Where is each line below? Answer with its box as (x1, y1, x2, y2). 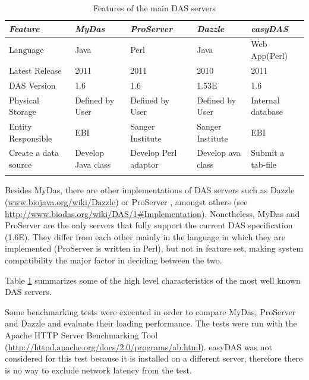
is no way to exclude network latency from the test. (5, 363, 192, 376)
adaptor (130, 158, 159, 171)
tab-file (251, 158, 277, 171)
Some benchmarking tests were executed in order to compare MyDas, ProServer (5, 305, 296, 318)
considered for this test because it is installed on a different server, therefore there (5, 352, 303, 365)
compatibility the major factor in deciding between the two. (5, 253, 222, 266)
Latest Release (9, 64, 62, 76)
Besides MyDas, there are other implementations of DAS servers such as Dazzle (5, 184, 295, 196)
